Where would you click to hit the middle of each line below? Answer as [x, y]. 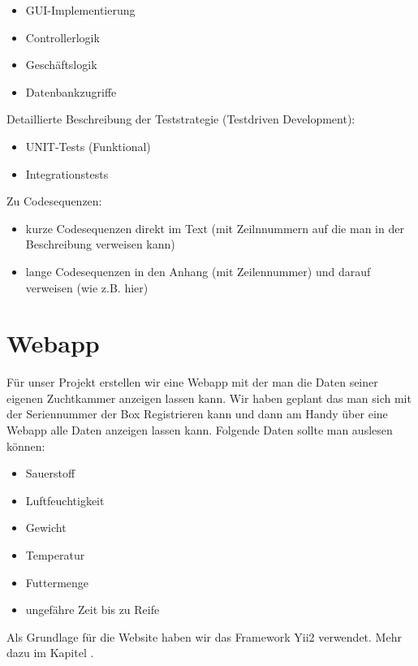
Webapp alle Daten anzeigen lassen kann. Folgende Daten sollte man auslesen [200, 430]
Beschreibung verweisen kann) [100, 244]
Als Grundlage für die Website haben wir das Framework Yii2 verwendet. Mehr [204, 636]
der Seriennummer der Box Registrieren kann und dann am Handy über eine [197, 414]
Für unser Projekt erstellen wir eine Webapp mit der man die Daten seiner [192, 382]
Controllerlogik [62, 37]
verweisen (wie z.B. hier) [87, 287]
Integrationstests [67, 173]
